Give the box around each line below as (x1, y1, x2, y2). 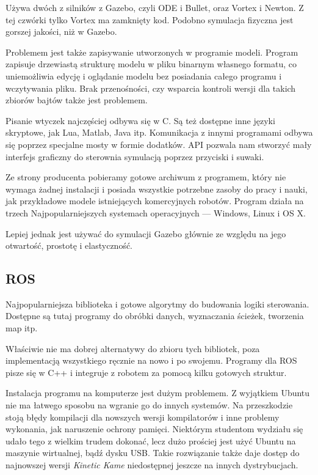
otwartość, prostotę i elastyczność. (5, 239, 133, 252)
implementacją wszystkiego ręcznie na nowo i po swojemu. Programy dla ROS (5, 354, 297, 367)
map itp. (5, 322, 38, 334)
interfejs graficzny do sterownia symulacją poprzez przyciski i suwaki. (5, 150, 264, 163)
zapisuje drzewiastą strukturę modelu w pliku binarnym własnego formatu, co (5, 57, 297, 70)
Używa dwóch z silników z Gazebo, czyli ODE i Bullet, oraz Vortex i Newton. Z (5, 1, 304, 13)
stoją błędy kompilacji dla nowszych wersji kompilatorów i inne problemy (5, 410, 280, 423)
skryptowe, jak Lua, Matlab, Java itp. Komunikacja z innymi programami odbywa (5, 126, 313, 139)
